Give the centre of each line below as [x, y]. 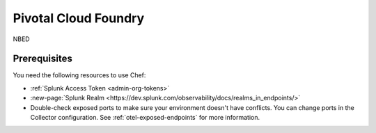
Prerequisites [42, 59]
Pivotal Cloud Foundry [79, 18]
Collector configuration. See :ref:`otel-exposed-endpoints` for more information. [145, 118]
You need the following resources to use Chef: [79, 75]
